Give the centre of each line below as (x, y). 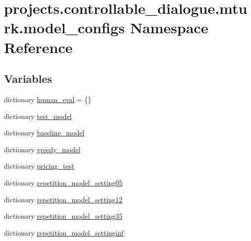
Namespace (169, 28)
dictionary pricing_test (39, 166)
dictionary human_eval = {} (48, 99)
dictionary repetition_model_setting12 (63, 199)
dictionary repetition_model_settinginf (64, 232)
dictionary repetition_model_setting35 (63, 216)
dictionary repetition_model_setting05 (63, 182)
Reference (38, 47)
